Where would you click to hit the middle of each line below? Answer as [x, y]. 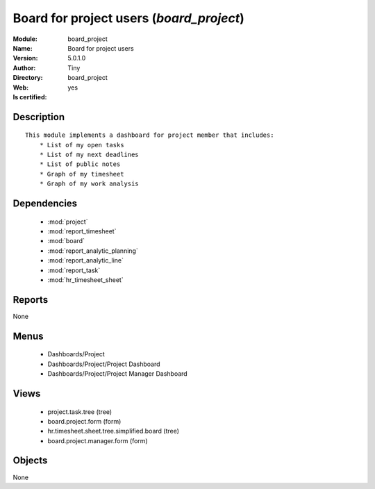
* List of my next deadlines [89, 155]
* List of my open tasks [82, 145]
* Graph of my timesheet [82, 174]
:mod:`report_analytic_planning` [93, 251]
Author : [24, 68]
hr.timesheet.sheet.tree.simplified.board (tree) [114, 431]
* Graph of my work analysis [89, 184]
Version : [25, 58]
